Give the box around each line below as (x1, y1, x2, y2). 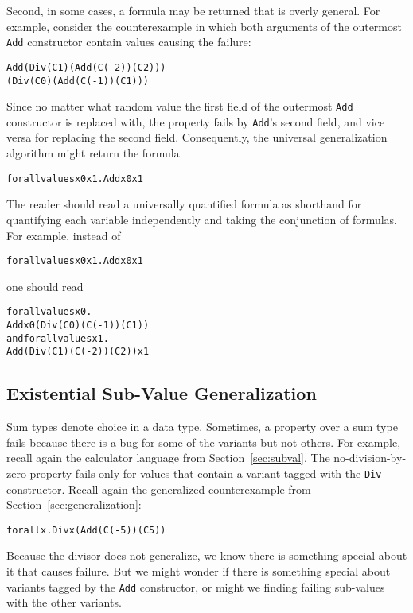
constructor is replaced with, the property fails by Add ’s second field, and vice (6, 113, 385, 130)
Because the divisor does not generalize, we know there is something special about (6, 547, 407, 564)
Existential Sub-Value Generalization (6, 381, 317, 405)
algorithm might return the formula (6, 145, 180, 161)
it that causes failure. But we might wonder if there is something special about (6, 563, 391, 580)
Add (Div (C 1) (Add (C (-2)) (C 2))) (6, 61, 166, 73)
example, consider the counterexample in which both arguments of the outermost (6, 17, 402, 34)
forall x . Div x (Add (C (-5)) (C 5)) (6, 524, 166, 536)
